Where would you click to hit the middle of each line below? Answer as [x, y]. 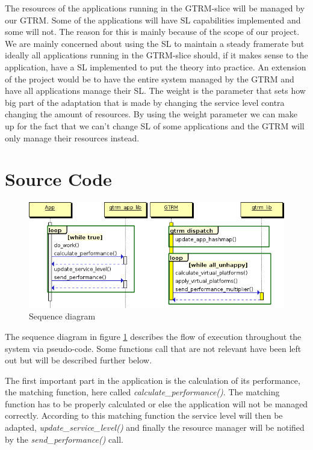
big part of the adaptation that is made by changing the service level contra [145, 102]
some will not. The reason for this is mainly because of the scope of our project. [152, 32]
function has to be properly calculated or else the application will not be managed [156, 403]
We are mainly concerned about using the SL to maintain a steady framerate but [155, 43]
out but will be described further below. [79, 360]
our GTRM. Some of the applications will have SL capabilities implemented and [153, 20]
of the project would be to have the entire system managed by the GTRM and [150, 79]
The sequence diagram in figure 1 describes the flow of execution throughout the [153, 336]
